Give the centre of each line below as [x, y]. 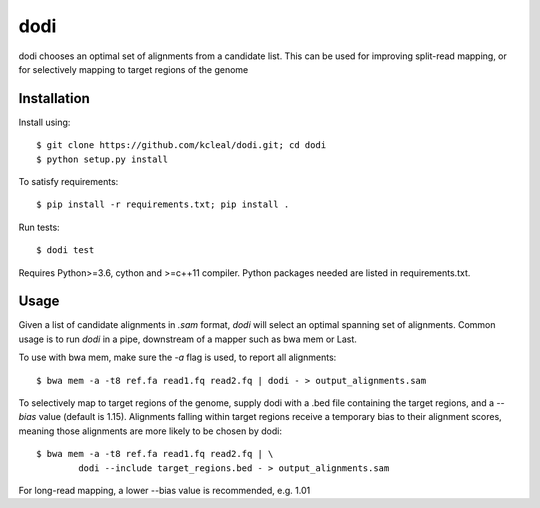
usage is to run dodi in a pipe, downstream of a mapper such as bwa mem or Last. [187, 339]
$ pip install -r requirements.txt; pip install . [163, 204]
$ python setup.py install [102, 159]
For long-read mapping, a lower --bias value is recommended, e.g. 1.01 [164, 490]
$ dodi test [65, 250]
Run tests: [39, 227]
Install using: [44, 122]
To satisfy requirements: [68, 182]
